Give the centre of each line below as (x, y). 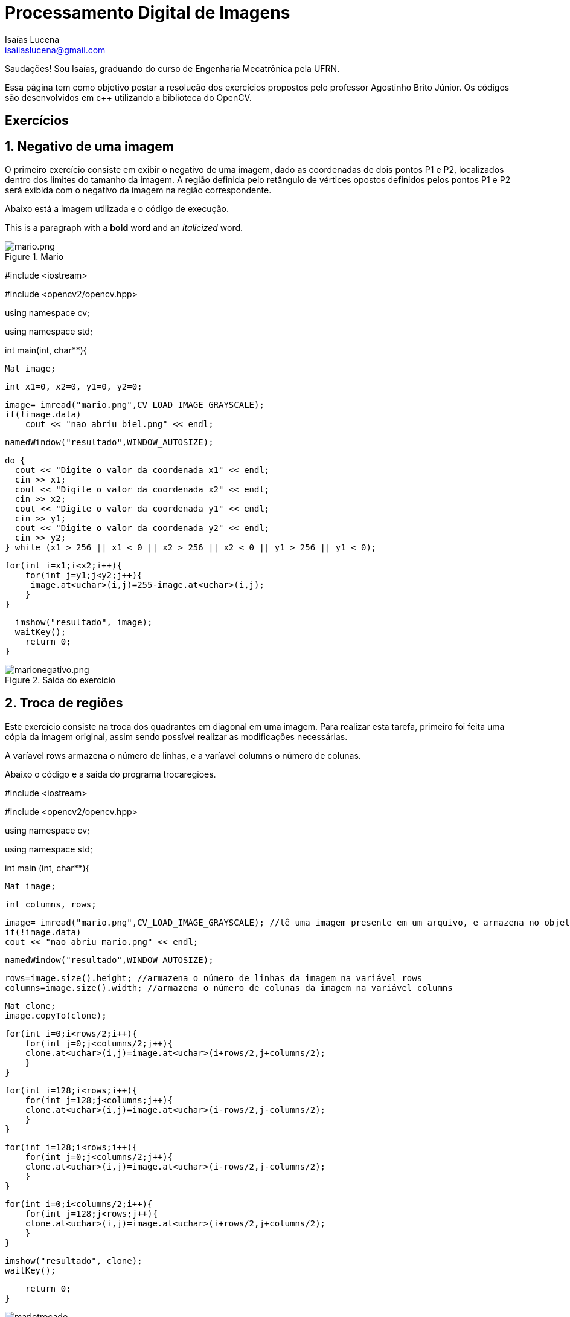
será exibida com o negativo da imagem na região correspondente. (138, 190)
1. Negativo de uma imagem (89, 146)
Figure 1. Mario (34, 257)
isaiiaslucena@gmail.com (55, 50)
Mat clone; (30, 1006)
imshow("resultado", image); (84, 623)
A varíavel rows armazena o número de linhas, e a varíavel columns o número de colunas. (183, 755)
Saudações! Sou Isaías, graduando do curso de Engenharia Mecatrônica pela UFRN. (172, 68)
